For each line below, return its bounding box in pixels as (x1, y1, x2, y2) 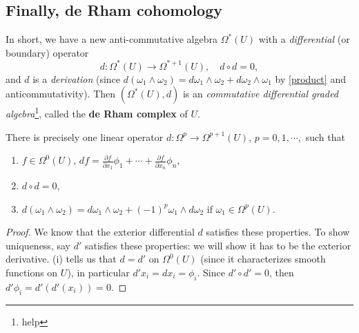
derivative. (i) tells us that (6, 251, 117, 266)
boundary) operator (6, 45, 89, 59)
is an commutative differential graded (182, 86, 338, 101)
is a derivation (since (32, 71, 121, 86)
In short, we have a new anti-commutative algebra (6, 32, 217, 46)
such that (305, 129, 345, 144)
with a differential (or (258, 32, 350, 46)
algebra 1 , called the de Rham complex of (6, 104, 188, 121)
